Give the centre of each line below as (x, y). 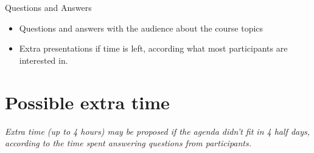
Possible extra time (87, 102)
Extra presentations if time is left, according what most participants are (153, 48)
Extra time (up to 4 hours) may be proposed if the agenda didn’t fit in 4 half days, (158, 131)
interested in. (44, 60)
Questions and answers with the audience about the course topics (141, 28)
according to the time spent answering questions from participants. (128, 143)
